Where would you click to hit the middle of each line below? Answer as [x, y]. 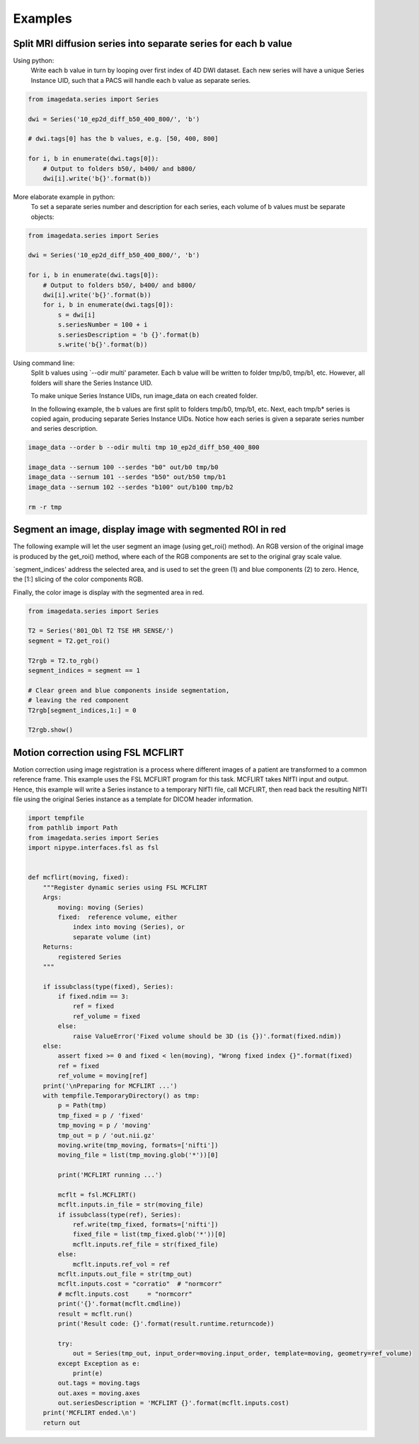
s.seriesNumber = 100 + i [103, 325]
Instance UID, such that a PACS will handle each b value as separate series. [141, 80]
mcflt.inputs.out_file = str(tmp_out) [125, 1274]
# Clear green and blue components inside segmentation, [129, 690]
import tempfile [56, 818]
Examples [42, 18]
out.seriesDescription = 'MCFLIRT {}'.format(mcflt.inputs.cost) [173, 1403]
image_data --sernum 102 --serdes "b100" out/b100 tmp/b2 [131, 487]
